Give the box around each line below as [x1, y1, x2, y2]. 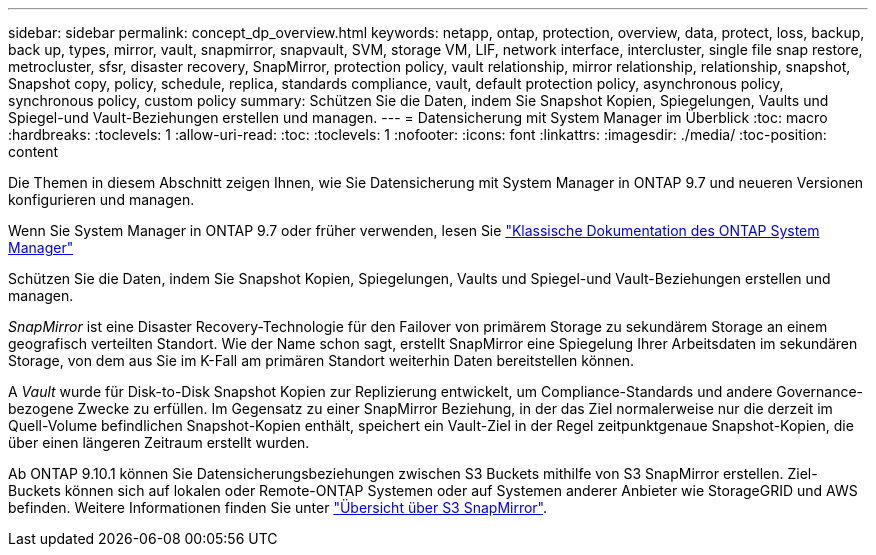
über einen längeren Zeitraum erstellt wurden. [8, 434, 310, 451]
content [8, 143, 59, 160]
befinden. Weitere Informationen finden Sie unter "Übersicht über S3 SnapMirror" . [8, 499, 548, 516]
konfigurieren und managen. [8, 191, 195, 208]
